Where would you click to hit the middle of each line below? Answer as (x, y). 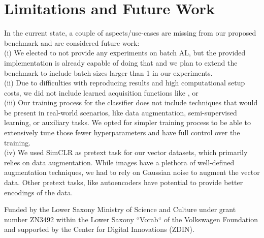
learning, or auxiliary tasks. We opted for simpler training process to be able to (128, 122)
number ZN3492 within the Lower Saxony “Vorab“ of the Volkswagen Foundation (131, 219)
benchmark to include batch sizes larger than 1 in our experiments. (108, 72)
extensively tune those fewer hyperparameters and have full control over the (122, 132)
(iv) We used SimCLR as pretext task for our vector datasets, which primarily (126, 152)
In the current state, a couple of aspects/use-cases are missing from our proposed (130, 33)
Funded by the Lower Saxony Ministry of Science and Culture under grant (120, 209)
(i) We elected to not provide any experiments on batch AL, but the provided (125, 53)
